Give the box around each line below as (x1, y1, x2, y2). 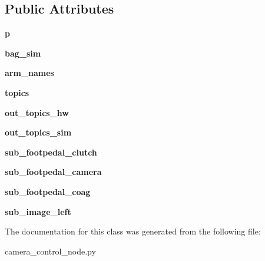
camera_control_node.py (5, 245, 96, 257)
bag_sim (5, 47, 41, 59)
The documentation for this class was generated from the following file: (5, 225, 261, 237)
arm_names (5, 67, 54, 79)
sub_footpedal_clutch (5, 146, 97, 158)
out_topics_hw (5, 106, 69, 118)
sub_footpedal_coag (5, 185, 91, 197)
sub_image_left (5, 205, 71, 217)
